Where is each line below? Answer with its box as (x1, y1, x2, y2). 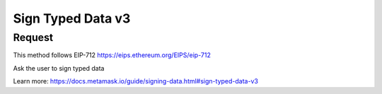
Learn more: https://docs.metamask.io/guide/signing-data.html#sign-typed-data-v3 (13, 77, 258, 86)
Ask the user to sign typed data (13, 64, 105, 72)
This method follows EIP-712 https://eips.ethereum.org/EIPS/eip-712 (13, 51, 212, 59)
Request (13, 31, 53, 44)
